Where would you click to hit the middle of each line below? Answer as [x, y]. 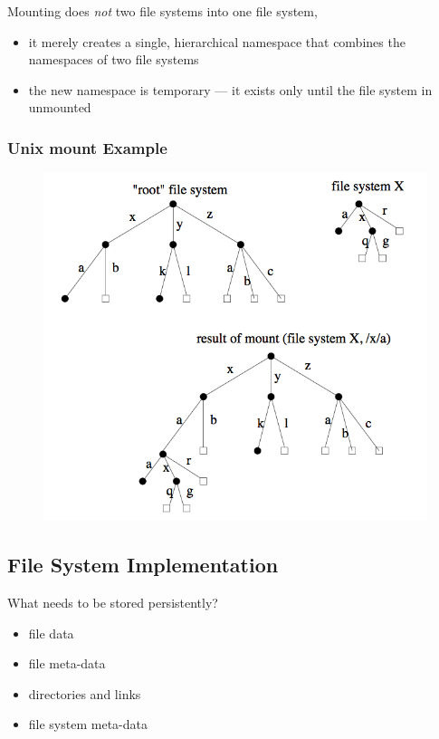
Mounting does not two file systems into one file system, [162, 11]
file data [51, 633]
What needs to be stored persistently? [113, 602]
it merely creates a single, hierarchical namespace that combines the [217, 41]
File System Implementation [143, 565]
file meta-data [67, 663]
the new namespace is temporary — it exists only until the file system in [230, 89]
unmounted [60, 107]
